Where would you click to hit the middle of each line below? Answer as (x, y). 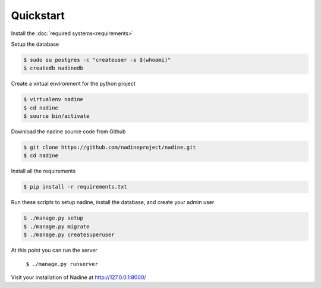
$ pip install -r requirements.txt (75, 187)
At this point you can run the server (54, 251)
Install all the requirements (43, 171)
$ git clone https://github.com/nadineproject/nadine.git (110, 148)
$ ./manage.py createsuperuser (69, 235)
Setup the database (35, 44)
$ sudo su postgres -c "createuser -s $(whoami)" (97, 60)
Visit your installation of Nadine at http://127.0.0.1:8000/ (78, 277)
